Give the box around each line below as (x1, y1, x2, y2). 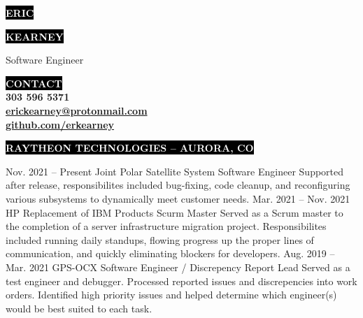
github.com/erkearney (6, 117, 115, 131)
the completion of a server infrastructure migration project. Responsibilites (6, 219, 327, 233)
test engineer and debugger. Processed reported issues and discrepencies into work (6, 273, 357, 288)
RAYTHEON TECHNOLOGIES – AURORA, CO (6, 140, 254, 155)
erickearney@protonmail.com (6, 103, 148, 117)
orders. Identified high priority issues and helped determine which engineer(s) (6, 287, 337, 302)
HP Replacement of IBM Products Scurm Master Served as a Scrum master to (6, 205, 343, 219)
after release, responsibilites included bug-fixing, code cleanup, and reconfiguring (6, 178, 350, 192)
